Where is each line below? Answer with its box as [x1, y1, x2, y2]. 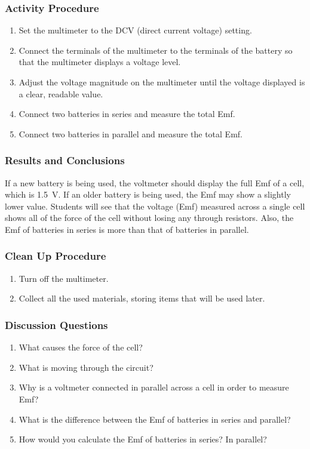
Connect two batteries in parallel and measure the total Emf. [19, 127, 243, 140]
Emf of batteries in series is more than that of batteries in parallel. [5, 223, 249, 235]
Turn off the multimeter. [19, 272, 109, 284]
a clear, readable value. [19, 87, 103, 100]
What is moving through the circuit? [19, 361, 154, 373]
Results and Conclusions [5, 153, 125, 168]
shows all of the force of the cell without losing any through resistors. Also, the [5, 211, 294, 224]
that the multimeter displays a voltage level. [19, 56, 181, 68]
